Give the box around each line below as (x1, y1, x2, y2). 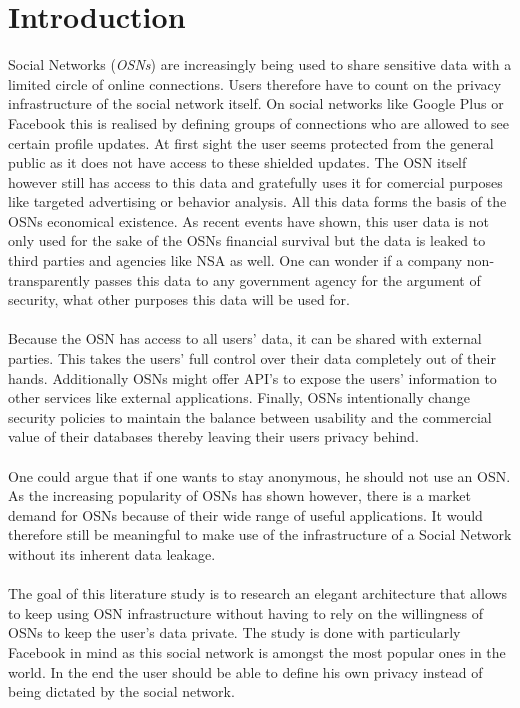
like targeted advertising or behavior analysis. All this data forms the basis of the (8, 191, 507, 212)
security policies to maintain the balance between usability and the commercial (8, 406, 492, 427)
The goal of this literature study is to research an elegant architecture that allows (8, 583, 508, 604)
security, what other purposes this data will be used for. (8, 289, 351, 310)
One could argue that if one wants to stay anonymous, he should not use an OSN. (8, 465, 511, 486)
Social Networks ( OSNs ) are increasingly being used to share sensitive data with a (8, 54, 512, 75)
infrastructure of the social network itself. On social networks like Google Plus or (8, 93, 504, 114)
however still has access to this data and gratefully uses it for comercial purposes (8, 171, 503, 192)
